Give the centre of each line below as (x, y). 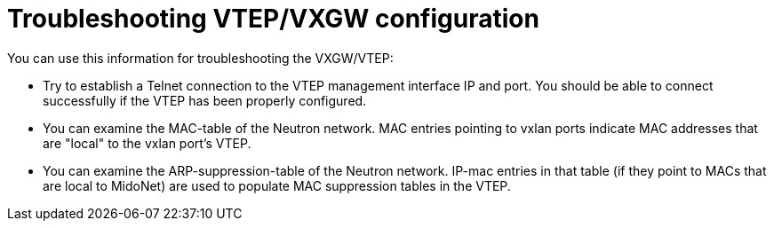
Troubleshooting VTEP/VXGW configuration (273, 19)
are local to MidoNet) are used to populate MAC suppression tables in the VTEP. (277, 185)
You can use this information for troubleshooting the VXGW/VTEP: (200, 58)
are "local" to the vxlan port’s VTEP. (147, 143)
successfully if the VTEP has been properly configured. (205, 100)
